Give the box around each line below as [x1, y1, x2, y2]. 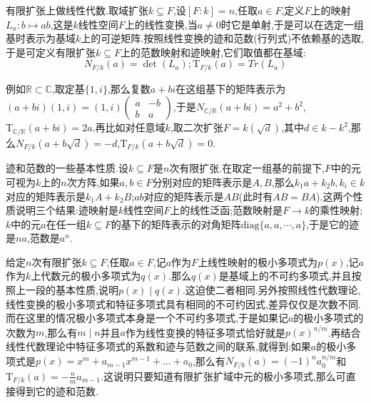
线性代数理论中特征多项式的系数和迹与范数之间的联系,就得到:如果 [6, 338, 311, 353]
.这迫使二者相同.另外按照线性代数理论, [182, 282, 361, 297]
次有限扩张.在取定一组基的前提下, [169, 160, 325, 175]
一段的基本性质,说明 [25, 282, 118, 297]
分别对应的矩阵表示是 [152, 174, 253, 189]
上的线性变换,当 [124, 16, 198, 31]
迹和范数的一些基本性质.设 [6, 160, 128, 175]
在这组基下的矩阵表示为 [176, 81, 286, 96]
